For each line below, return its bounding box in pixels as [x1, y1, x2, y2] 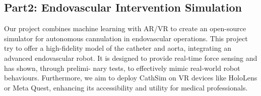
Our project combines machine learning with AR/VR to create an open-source [4, 23, 246, 34]
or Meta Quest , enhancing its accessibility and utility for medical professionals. [4, 82, 248, 92]
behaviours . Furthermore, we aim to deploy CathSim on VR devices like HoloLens [4, 72, 257, 83]
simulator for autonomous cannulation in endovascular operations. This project [4, 33, 248, 43]
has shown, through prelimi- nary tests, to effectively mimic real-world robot [4, 62, 240, 73]
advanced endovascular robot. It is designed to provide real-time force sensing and [4, 52, 257, 63]
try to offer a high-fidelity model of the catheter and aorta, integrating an [4, 43, 231, 53]
